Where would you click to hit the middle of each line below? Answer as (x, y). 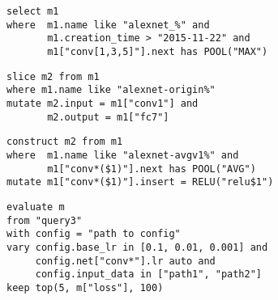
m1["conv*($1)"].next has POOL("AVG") (152, 169)
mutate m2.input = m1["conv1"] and (103, 103)
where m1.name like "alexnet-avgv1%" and (123, 155)
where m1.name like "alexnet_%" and (108, 25)
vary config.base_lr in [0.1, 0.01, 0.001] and (137, 247)
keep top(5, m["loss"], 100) (85, 287)
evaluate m (36, 207)
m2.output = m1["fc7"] (108, 117)
